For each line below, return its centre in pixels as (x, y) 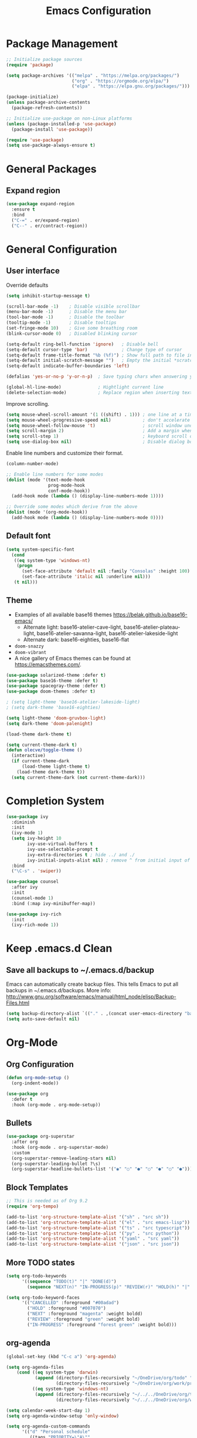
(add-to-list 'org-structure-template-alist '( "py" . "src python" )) (93, 1233)
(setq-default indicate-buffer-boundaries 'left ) (68, 366)
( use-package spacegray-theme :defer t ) (56, 686)
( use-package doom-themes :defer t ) (51, 691)
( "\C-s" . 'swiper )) (36, 871)
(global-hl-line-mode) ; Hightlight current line (85, 387)
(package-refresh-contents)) (47, 108)
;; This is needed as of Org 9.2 (47, 1201)
